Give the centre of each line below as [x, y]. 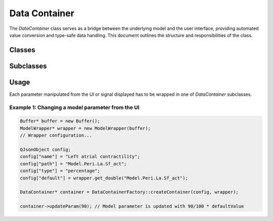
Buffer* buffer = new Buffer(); [60, 121]
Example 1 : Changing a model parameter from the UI [75, 107]
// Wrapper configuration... [56, 135]
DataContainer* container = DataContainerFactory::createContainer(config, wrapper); [129, 192]
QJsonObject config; [45, 149]
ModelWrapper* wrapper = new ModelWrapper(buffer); [85, 128]
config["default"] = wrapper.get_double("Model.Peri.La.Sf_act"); [104, 178]
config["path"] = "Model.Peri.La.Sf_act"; [73, 164]
